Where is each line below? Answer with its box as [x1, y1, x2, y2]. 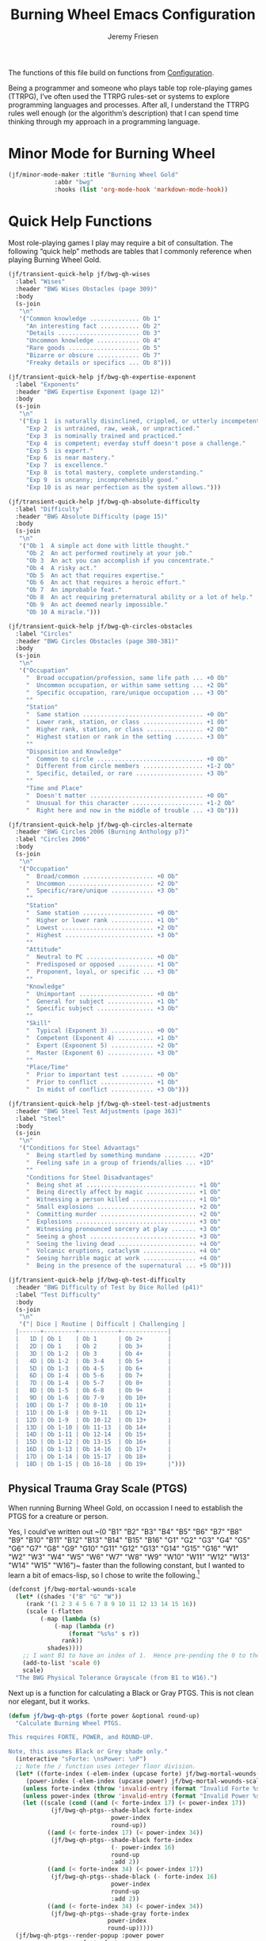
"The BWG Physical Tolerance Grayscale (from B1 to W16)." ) [15, 1673, 218, 1681]
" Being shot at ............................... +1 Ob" [25, 1181, 222, 1189]
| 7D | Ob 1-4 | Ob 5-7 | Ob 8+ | [15, 1379, 172, 1387]
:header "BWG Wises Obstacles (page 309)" [15, 285, 158, 294]
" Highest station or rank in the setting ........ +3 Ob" [25, 732, 228, 741]
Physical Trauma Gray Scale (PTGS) [8, 1482, 188, 1495]
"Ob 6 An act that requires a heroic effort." [25, 579, 186, 587]
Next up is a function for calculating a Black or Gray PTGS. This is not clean [8, 1688, 254, 1697]
